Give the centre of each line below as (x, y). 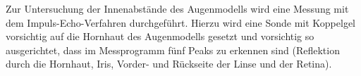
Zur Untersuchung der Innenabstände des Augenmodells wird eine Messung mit (177, 8)
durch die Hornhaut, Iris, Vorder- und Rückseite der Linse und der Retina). (169, 64)
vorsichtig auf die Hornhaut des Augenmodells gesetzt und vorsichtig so (160, 36)
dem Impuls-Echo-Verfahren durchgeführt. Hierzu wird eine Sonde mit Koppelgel (180, 22)
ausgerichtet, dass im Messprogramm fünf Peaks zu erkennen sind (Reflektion (173, 50)
